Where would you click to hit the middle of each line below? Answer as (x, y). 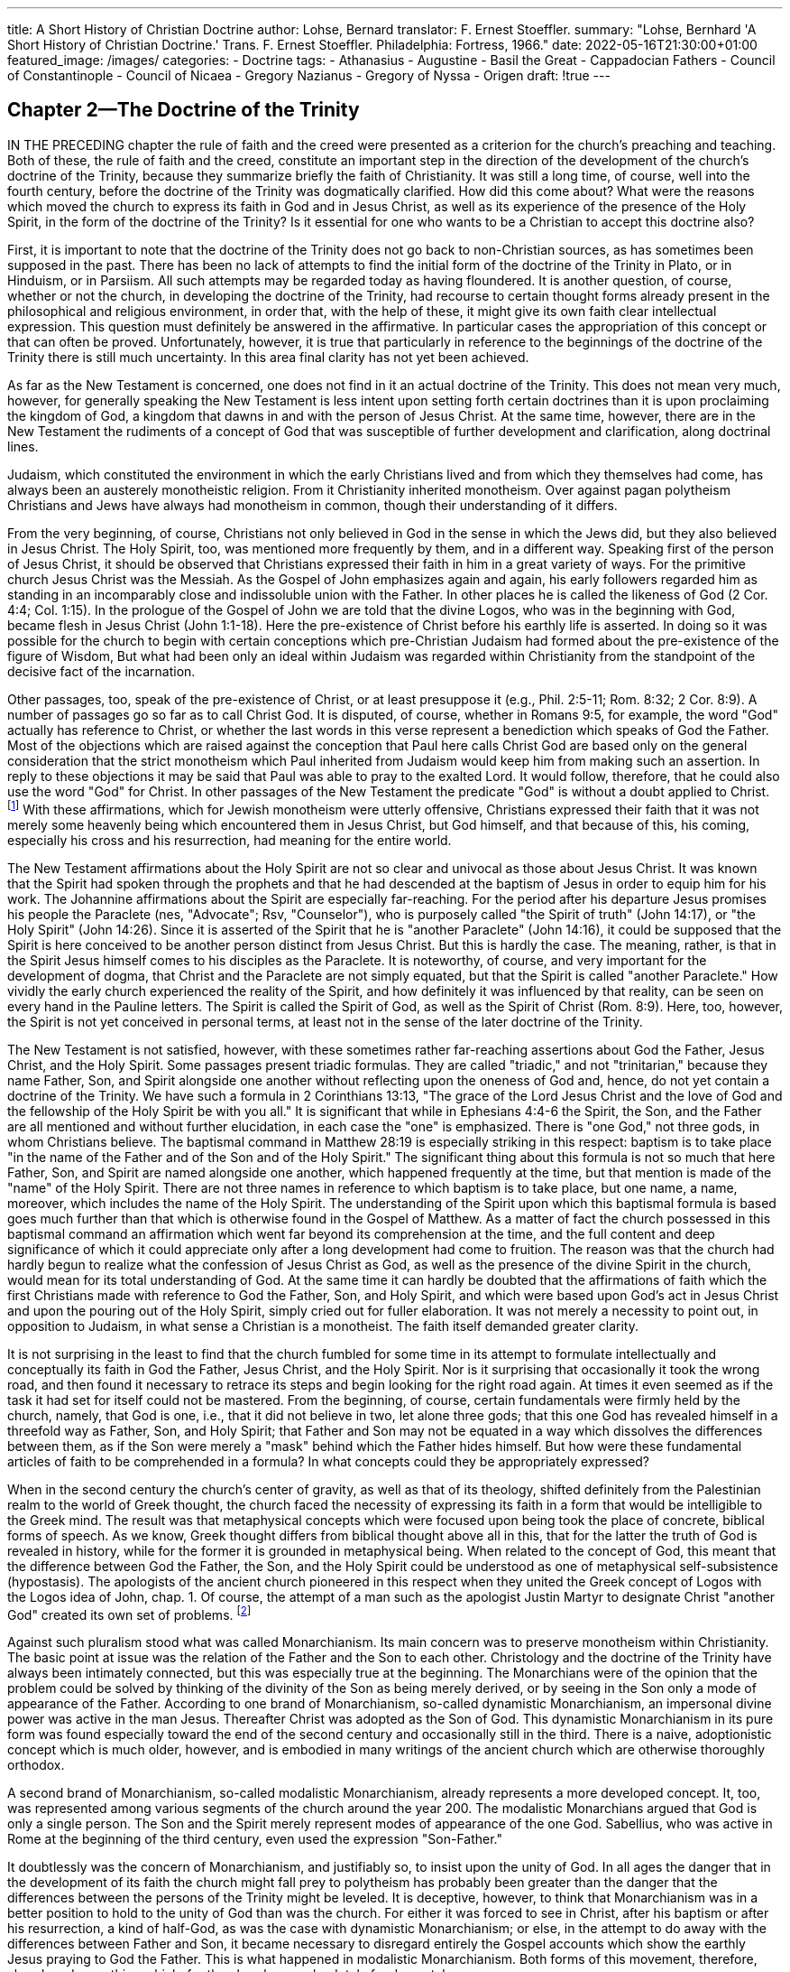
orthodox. (36, 1765)
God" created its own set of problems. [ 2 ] (129, 1613)
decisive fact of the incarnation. (101, 671)
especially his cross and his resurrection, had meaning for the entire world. (230, 840)
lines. (23, 446)
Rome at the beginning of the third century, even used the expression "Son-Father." (255, 1839)
